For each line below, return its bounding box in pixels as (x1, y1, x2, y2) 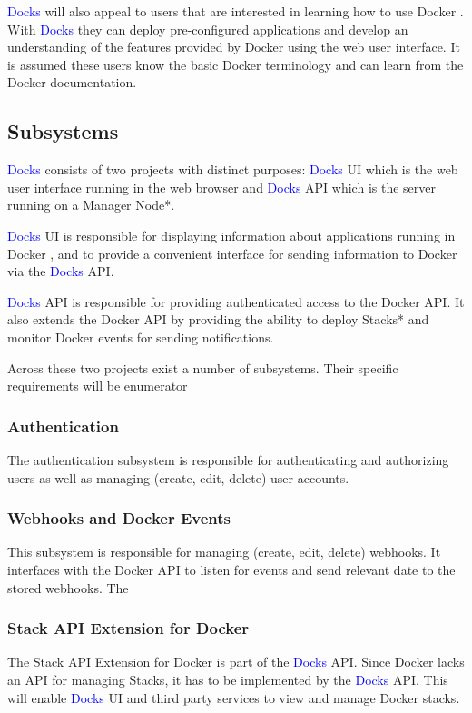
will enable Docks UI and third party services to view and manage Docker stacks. (7, 688, 460, 707)
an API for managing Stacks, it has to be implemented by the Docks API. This (7, 669, 448, 688)
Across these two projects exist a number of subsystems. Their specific (7, 358, 398, 377)
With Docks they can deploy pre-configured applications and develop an (7, 19, 408, 38)
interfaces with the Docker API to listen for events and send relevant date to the (7, 560, 456, 579)
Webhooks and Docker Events (7, 507, 231, 530)
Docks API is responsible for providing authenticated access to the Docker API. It (7, 292, 465, 311)
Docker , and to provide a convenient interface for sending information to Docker (7, 243, 457, 262)
